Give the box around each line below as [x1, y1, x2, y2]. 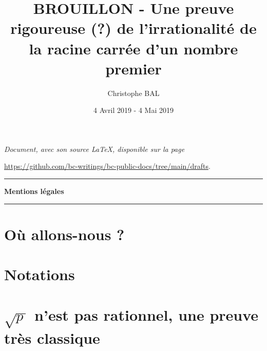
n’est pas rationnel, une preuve [34, 304, 259, 325]
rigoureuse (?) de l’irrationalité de [10, 17, 257, 38]
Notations [4, 264, 75, 285]
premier [105, 57, 162, 79]
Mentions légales [4, 186, 64, 197]
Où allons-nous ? [4, 223, 125, 244]
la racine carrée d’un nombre [29, 37, 238, 59]
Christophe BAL [107, 87, 160, 98]
